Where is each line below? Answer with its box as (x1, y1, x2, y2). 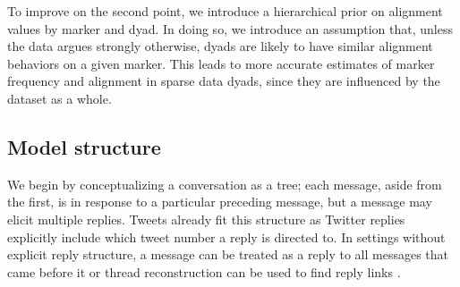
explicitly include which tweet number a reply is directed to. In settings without (7, 227, 446, 246)
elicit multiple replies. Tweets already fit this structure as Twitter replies (7, 209, 405, 228)
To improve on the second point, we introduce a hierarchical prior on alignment (7, 2, 443, 20)
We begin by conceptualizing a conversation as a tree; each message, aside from (7, 174, 442, 193)
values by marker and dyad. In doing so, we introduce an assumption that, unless (7, 19, 453, 38)
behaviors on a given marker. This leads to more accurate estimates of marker (7, 54, 435, 72)
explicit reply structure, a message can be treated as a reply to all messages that (7, 245, 448, 264)
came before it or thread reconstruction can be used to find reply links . (7, 262, 401, 281)
